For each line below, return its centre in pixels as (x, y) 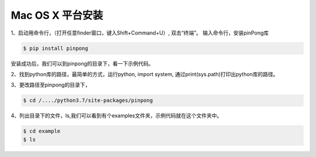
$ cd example (42, 131)
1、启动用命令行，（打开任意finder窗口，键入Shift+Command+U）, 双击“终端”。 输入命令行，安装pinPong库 (140, 33)
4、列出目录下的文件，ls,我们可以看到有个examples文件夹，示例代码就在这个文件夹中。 (116, 116)
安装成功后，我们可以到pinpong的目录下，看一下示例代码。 (83, 63)
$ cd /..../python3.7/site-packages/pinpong (88, 100)
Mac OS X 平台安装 (57, 15)
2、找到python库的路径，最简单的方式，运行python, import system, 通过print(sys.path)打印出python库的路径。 (145, 74)
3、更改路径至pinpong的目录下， (51, 85)
